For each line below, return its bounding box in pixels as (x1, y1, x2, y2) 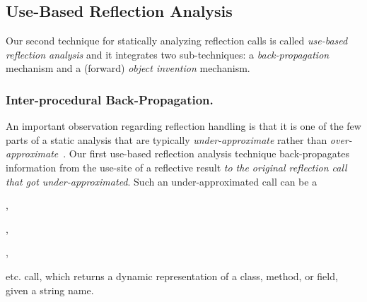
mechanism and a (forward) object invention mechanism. (6, 61, 250, 75)
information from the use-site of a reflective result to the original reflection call (6, 159, 347, 174)
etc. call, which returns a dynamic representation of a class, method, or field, (6, 268, 338, 283)
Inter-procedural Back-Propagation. (6, 90, 214, 108)
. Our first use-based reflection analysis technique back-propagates (63, 146, 349, 161)
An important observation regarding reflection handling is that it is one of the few (6, 119, 361, 133)
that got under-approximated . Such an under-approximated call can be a (6, 174, 318, 188)
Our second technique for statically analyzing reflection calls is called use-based (6, 33, 348, 48)
